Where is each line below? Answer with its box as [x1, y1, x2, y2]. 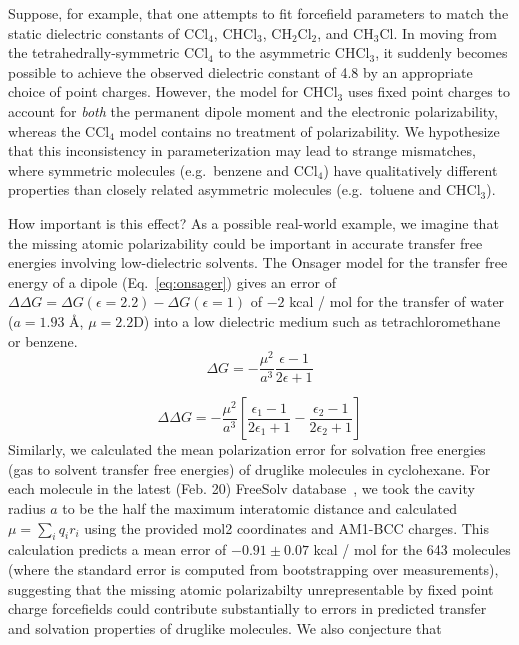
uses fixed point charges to [347, 81, 510, 102]
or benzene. [8, 330, 78, 351]
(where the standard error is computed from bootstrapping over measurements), [8, 559, 499, 579]
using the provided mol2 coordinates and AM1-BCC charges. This [84, 517, 489, 538]
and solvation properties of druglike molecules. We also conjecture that [8, 617, 442, 638]
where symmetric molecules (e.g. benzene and [8, 159, 289, 180]
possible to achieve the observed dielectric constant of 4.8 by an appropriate [8, 61, 473, 82]
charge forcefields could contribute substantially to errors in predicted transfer [8, 598, 487, 619]
